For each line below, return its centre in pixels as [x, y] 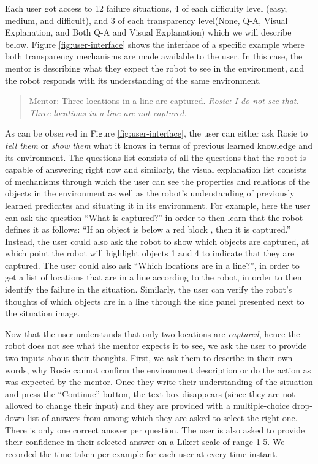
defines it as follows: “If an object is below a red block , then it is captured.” [148, 229]
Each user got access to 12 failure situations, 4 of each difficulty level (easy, [146, 8]
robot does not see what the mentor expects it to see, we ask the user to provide [156, 346]
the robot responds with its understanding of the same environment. [133, 80]
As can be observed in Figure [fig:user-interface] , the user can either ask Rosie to [157, 133]
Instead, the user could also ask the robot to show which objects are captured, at [157, 241]
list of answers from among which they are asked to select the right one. [162, 417]
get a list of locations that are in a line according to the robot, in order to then [153, 277]
